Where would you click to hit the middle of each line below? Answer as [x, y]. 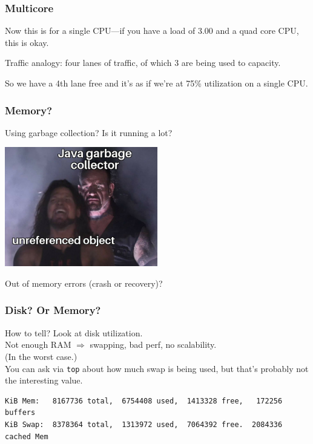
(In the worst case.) [41, 356]
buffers [20, 413]
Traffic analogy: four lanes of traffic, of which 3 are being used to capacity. [143, 63]
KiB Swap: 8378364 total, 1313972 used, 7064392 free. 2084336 [144, 424]
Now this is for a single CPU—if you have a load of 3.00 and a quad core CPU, [152, 31]
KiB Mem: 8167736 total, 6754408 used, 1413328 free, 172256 [144, 401]
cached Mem [27, 436]
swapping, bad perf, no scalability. [153, 344]
